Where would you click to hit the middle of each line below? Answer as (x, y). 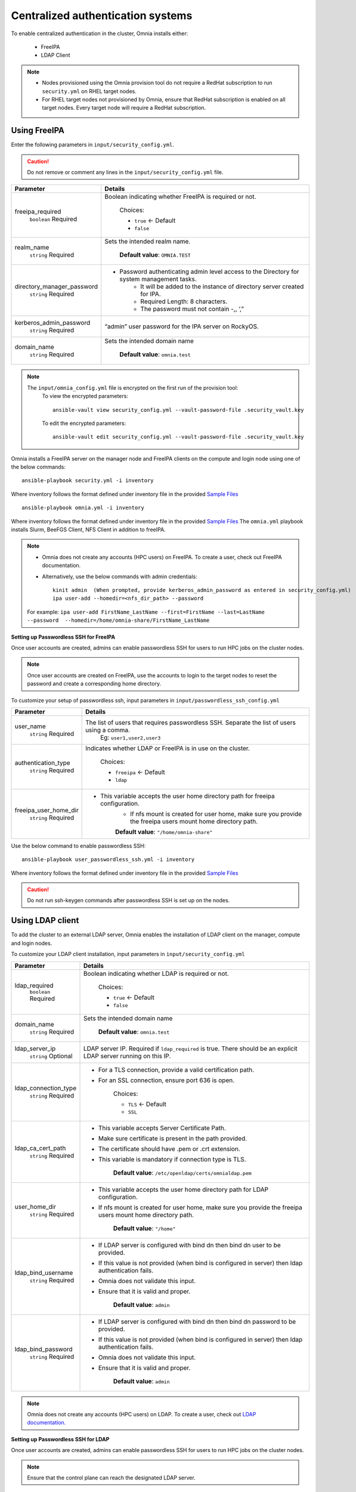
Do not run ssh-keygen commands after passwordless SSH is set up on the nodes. (129, 901)
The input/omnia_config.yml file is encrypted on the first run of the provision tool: (133, 387)
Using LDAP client (45, 921)
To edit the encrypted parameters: (84, 423)
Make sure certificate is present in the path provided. (173, 1138)
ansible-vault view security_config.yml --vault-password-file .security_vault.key (178, 410)
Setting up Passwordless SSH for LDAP (60, 1439)
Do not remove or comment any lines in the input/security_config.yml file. (125, 172)
